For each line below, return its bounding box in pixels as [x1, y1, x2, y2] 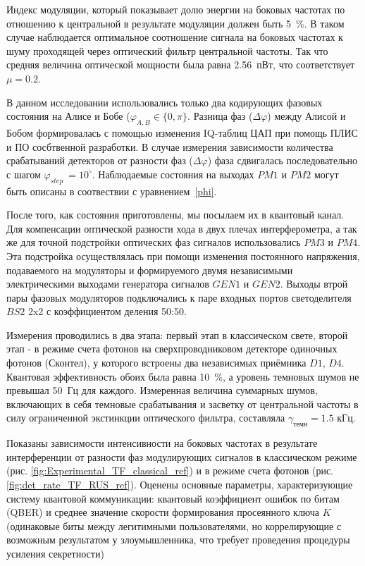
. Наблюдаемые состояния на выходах [92, 166, 254, 181]
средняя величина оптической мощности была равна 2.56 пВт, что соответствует [6, 57, 355, 72]
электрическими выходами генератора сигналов [6, 276, 209, 291]
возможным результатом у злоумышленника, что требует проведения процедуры [6, 532, 350, 547]
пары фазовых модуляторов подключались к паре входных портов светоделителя [6, 290, 352, 304]
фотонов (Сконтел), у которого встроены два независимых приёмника [6, 355, 307, 370]
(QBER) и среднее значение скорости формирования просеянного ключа [6, 505, 320, 519]
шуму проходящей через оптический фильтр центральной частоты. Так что [6, 43, 328, 58]
